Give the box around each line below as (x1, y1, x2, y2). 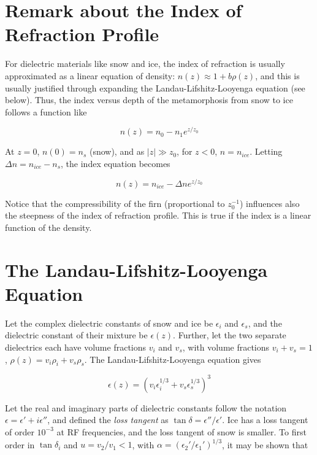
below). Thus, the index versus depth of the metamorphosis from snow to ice (5, 93, 293, 106)
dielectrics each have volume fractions (5, 340, 147, 353)
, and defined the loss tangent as (47, 413, 169, 426)
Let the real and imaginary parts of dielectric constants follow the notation (5, 401, 287, 414)
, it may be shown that (222, 438, 308, 451)
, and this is (255, 69, 300, 82)
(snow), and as (89, 145, 145, 158)
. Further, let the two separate (173, 329, 286, 341)
